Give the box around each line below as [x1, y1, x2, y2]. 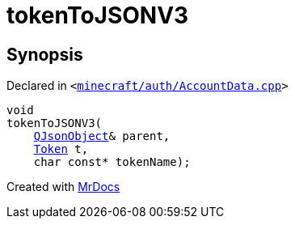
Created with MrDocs [6, 180, 120, 194]
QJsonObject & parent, [33, 129, 171, 143]
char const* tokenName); [33, 155, 191, 169]
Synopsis [6, 44, 83, 65]
